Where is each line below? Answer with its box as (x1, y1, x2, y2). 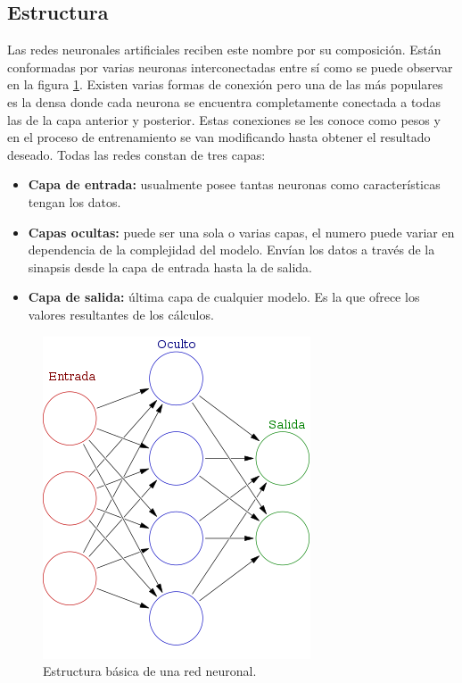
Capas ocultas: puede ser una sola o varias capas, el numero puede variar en (28, 222, 455, 241)
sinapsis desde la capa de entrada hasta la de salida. (28, 257, 313, 276)
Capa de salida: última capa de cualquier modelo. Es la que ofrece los (28, 287, 420, 306)
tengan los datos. (28, 192, 121, 211)
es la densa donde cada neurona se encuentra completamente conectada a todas (7, 92, 441, 111)
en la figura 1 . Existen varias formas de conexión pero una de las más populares (7, 75, 443, 94)
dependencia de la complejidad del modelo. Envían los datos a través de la (28, 240, 435, 259)
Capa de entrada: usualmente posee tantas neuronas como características (28, 175, 441, 194)
